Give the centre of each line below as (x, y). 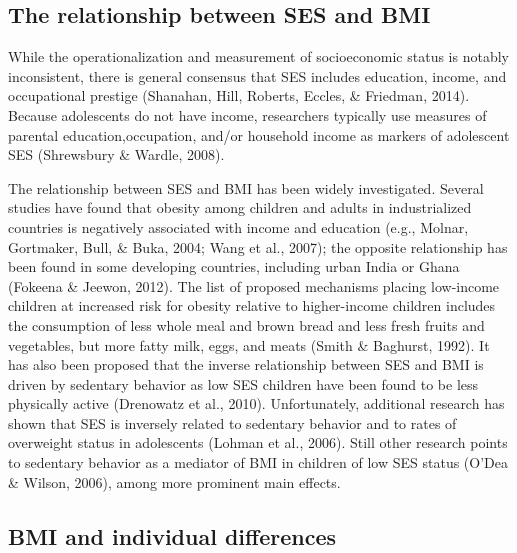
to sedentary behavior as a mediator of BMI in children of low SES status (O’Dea (258, 462)
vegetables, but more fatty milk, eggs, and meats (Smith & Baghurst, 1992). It (249, 344)
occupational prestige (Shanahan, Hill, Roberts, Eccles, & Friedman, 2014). (239, 95)
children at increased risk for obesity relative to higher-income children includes (252, 305)
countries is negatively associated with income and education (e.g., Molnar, (238, 226)
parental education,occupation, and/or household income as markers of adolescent (259, 134)
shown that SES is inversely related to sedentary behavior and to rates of (232, 422)
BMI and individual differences (172, 535)
